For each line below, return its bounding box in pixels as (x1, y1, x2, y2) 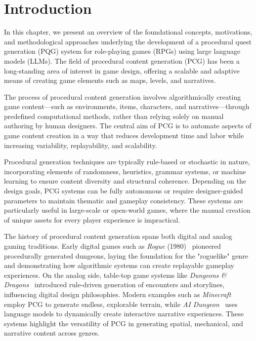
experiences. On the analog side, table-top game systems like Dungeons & (4, 269, 227, 280)
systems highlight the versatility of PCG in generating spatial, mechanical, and (4, 318, 243, 328)
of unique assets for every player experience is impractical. (4, 214, 180, 225)
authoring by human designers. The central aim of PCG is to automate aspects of (4, 120, 252, 131)
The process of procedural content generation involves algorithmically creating (4, 91, 241, 102)
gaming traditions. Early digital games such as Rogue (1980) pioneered (4, 241, 221, 251)
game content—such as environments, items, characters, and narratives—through (4, 101, 250, 112)
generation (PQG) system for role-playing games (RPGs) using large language (4, 46, 241, 56)
